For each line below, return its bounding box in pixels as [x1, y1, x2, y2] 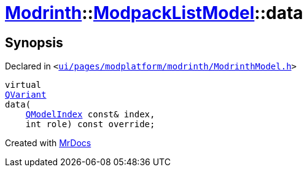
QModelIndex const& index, [25, 109, 155, 120]
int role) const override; [25, 119, 155, 130]
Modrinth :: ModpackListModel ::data [5, 2, 303, 23]
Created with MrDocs [5, 138, 91, 149]
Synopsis [5, 34, 63, 50]
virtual [5, 80, 42, 90]
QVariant [5, 90, 47, 100]
